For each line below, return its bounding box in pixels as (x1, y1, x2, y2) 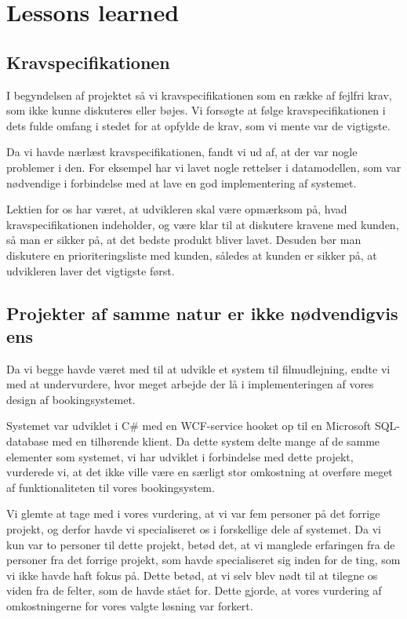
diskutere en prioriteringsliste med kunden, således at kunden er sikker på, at (6, 246, 377, 263)
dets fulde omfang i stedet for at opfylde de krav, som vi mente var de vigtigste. (6, 117, 391, 133)
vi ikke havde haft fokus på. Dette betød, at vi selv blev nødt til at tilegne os (6, 566, 378, 583)
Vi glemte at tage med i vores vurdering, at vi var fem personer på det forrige (6, 505, 380, 522)
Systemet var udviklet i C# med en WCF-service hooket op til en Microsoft (6, 417, 372, 434)
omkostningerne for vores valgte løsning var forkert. (6, 598, 253, 614)
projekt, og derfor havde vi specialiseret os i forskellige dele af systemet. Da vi (6, 521, 381, 537)
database (6, 433, 49, 450)
